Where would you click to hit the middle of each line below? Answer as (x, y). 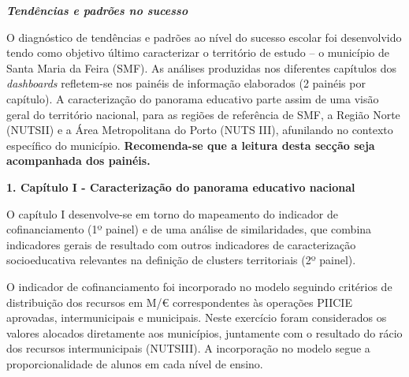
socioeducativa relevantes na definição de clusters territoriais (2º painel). (181, 260)
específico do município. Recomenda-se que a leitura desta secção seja (191, 145)
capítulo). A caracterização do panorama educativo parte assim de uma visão (193, 98)
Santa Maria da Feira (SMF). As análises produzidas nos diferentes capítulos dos (202, 67)
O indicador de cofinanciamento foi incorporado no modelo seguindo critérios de (199, 286)
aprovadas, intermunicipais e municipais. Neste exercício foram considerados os (197, 317)
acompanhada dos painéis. (78, 161)
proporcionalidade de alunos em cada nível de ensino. (135, 363)
